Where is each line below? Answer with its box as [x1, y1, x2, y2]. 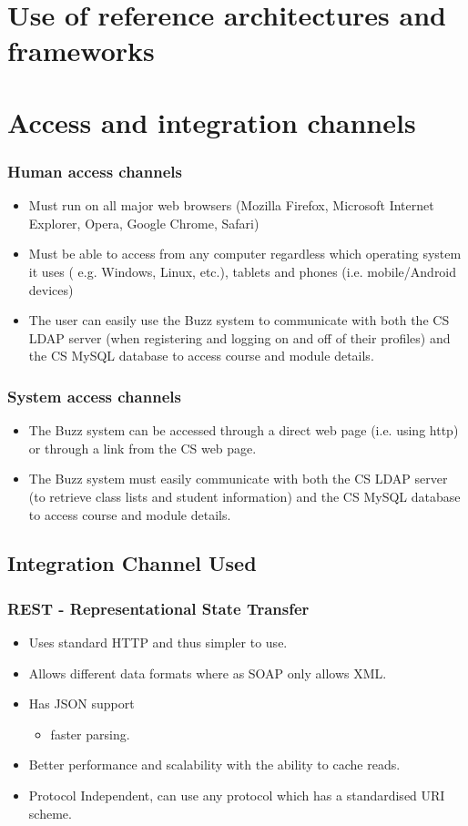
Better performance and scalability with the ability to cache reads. [28, 755, 401, 774]
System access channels [7, 384, 181, 407]
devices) [28, 280, 74, 299]
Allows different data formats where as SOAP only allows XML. [28, 663, 387, 682]
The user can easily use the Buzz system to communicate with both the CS [28, 311, 450, 330]
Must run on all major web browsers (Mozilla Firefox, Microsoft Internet [28, 196, 434, 215]
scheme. [28, 803, 72, 822]
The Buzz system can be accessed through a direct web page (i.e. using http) [28, 421, 459, 440]
